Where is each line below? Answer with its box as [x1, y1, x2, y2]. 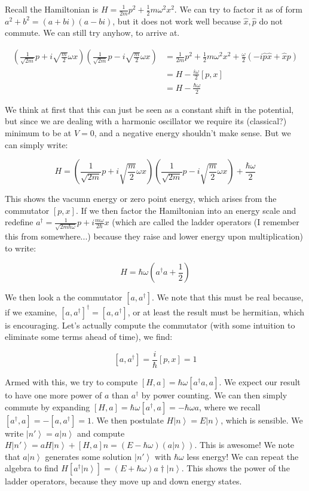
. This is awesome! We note [194, 438, 295, 451]
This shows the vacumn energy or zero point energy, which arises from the [5, 192, 277, 205]
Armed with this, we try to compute [5, 376, 138, 388]
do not [259, 14, 283, 27]
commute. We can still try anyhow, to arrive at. [5, 26, 180, 39]
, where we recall [199, 400, 261, 413]
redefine [5, 216, 33, 228]
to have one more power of [5, 389, 102, 401]
